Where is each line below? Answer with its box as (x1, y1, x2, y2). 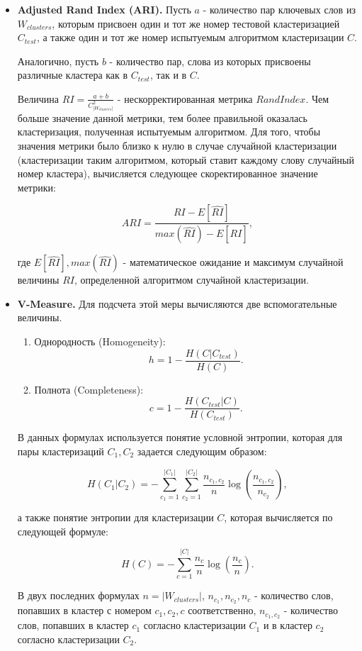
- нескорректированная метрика (117, 91, 253, 106)
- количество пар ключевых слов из (203, 2, 356, 16)
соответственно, (188, 603, 256, 618)
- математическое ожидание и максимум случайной (123, 255, 344, 269)
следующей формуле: (17, 523, 108, 538)
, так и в (149, 67, 187, 82)
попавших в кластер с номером (17, 603, 152, 618)
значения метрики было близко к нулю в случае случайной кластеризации (17, 138, 337, 153)
